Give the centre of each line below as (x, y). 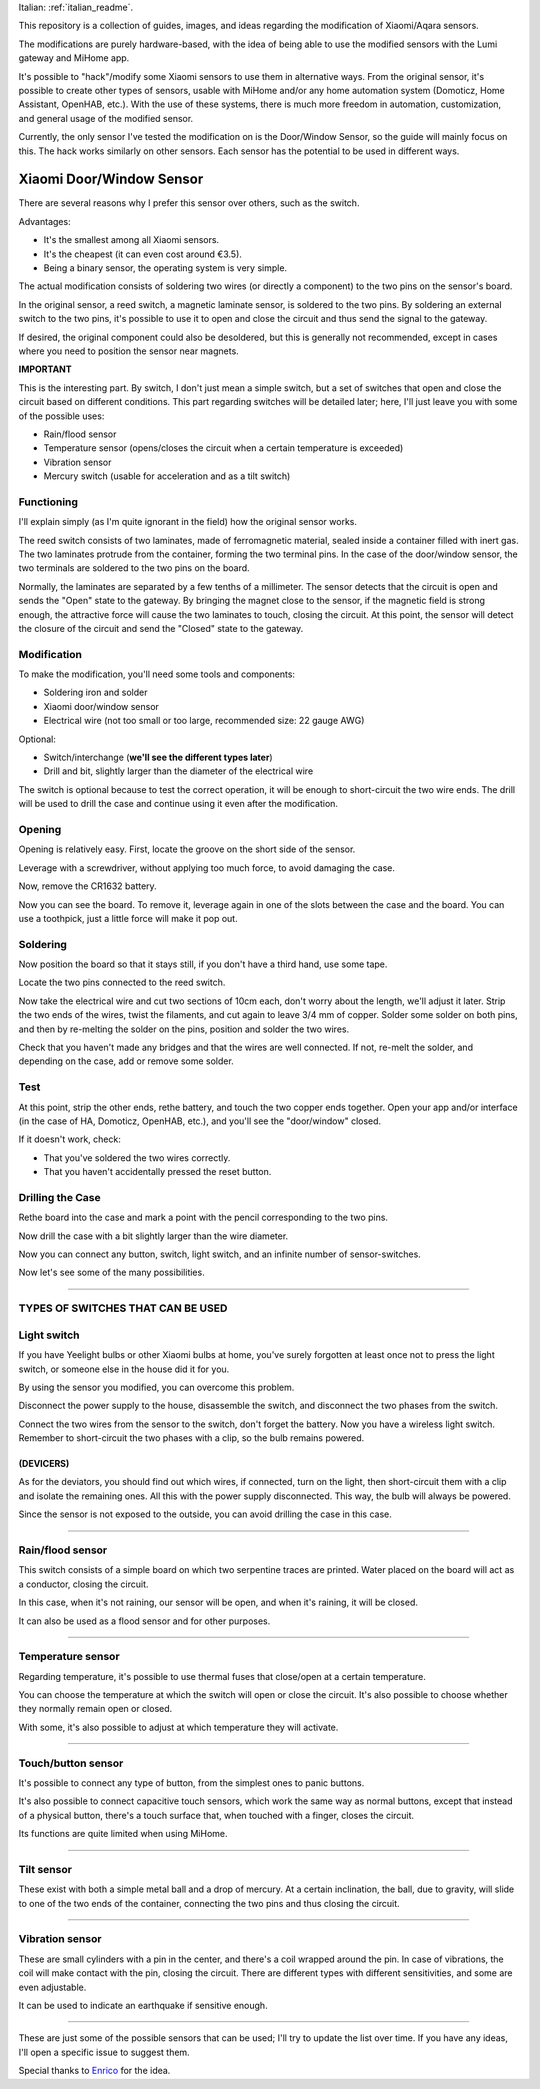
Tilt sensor (45, 1869)
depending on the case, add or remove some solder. (126, 1061)
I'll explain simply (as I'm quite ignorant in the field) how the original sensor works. (187, 522)
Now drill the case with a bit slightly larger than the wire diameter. (153, 1236)
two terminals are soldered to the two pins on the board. (134, 568)
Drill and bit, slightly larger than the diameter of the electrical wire (178, 771)
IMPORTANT (45, 369)
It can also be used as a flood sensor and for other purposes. (144, 1621)
